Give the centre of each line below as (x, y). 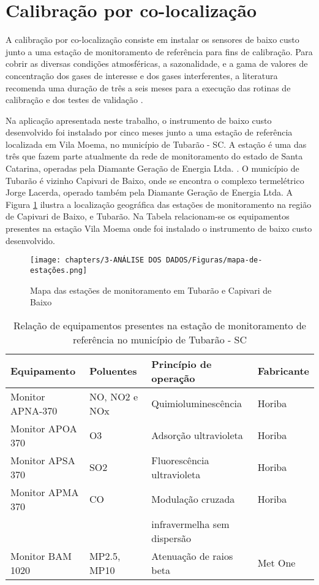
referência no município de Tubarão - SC (160, 339)
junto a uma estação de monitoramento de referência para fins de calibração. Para (159, 51)
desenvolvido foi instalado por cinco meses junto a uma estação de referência (149, 132)
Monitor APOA (44, 428)
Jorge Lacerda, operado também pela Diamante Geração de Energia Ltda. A (149, 192)
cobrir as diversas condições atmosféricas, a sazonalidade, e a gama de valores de (157, 63)
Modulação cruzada (193, 499)
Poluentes (113, 371)
